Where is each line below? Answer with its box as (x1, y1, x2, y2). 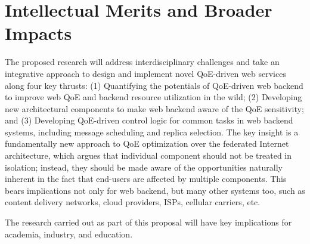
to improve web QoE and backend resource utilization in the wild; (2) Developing (5, 91, 302, 103)
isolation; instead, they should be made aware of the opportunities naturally (5, 160, 283, 173)
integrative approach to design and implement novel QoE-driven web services (5, 67, 286, 79)
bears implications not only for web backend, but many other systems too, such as (5, 184, 305, 196)
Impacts (5, 21, 72, 45)
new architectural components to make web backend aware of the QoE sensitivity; (5, 102, 304, 115)
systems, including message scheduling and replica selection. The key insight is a (5, 125, 299, 138)
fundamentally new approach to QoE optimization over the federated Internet (5, 137, 289, 150)
